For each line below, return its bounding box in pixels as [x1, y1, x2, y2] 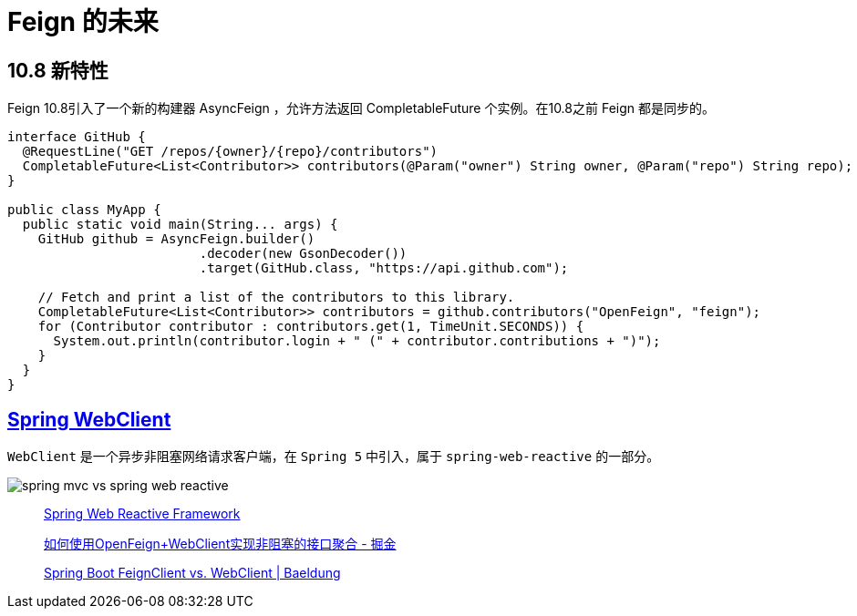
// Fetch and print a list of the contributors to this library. [37, 290, 515, 305]
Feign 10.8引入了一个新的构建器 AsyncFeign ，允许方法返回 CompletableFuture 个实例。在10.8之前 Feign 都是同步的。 [7, 100, 715, 117]
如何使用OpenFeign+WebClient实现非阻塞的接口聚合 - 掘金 [44, 536, 397, 552]
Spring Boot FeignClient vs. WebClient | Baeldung [44, 565, 341, 581]
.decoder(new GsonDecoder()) [199, 246, 408, 262]
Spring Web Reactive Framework [44, 506, 241, 522]
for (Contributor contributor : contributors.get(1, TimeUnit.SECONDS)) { [37, 319, 584, 334]
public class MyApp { [7, 202, 161, 218]
